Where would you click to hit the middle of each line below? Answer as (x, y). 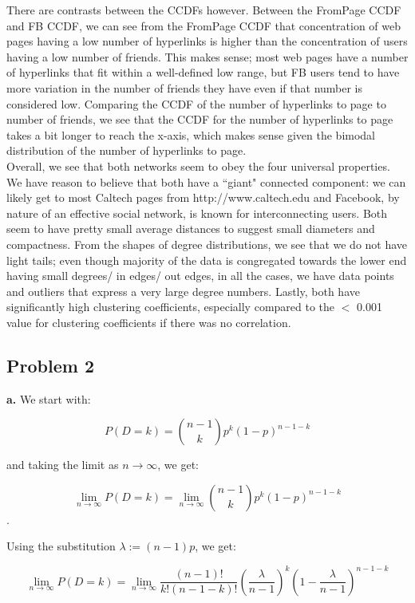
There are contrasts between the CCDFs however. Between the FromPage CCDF (204, 10)
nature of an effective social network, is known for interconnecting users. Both (197, 213)
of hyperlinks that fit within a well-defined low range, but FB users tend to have (203, 72)
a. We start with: (49, 398)
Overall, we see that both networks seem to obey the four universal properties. (198, 166)
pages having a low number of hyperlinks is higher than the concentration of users (207, 41)
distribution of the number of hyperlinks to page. (126, 150)
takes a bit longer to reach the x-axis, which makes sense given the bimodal (191, 134)
